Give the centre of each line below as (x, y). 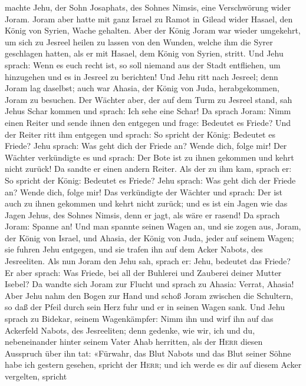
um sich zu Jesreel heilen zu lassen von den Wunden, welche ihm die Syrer (139, 41)
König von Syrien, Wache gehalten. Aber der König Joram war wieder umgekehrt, (153, 30)
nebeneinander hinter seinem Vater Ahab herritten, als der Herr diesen (134, 342)
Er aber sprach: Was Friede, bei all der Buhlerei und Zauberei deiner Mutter (143, 272)
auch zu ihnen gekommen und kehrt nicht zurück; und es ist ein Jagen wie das (146, 203)
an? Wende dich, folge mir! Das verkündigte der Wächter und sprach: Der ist (144, 192)
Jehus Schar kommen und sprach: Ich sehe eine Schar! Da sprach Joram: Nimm (148, 111)
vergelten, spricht (36, 376)
